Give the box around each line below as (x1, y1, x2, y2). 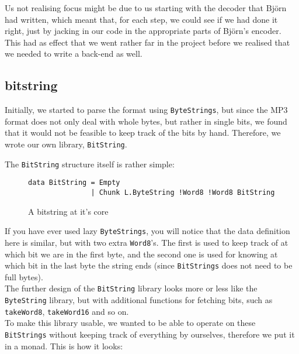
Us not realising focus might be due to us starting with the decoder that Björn (5, 2, 287, 13)
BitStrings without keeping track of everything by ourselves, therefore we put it (5, 328, 295, 340)
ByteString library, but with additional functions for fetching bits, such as (5, 294, 273, 306)
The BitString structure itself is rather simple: (5, 157, 175, 170)
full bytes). (5, 270, 43, 283)
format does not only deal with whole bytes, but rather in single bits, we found (5, 115, 287, 127)
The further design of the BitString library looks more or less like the (5, 282, 258, 294)
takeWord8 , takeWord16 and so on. (5, 305, 129, 317)
